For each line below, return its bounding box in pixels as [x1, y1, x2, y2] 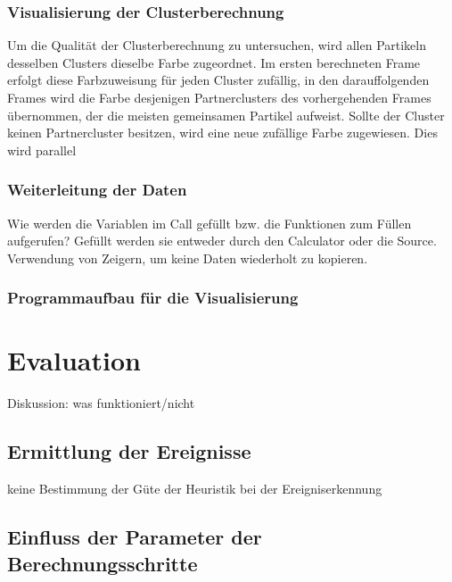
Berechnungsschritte [7, 549, 198, 577]
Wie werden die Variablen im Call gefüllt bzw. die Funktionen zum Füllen [7, 213, 412, 232]
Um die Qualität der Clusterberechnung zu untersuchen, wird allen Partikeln [7, 36, 427, 54]
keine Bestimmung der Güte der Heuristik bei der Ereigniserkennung [7, 479, 382, 498]
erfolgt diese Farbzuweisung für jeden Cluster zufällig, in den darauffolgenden [7, 71, 430, 89]
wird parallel [7, 140, 77, 159]
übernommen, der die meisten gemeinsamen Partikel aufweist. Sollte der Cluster [7, 105, 445, 124]
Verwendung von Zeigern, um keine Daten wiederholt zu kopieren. [7, 248, 368, 267]
